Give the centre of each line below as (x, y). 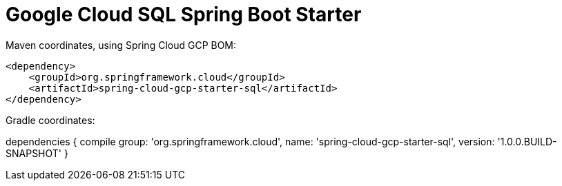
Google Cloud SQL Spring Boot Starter (184, 14)
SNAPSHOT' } (37, 153)
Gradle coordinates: (50, 120)
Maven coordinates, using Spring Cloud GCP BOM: (121, 45)
